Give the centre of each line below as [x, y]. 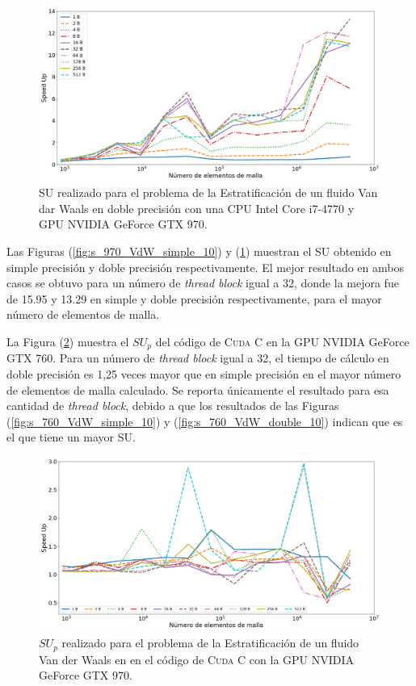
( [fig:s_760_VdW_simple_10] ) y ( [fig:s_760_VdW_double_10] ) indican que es [205, 421]
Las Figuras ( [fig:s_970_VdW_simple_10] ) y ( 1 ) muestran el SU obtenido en [199, 251]
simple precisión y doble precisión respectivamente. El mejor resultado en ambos [205, 267]
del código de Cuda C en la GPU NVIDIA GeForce [282, 341]
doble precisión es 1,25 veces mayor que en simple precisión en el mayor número [204, 373]
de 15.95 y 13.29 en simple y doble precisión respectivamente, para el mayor [194, 298]
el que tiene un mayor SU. [71, 437]
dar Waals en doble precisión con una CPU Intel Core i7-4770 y [197, 208]
